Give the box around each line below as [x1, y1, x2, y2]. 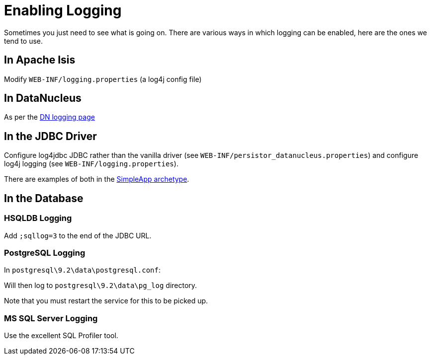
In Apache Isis [4, 54, 76, 67]
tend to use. [4, 36, 43, 45]
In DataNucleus [4, 92, 82, 105]
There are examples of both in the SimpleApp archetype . [4, 175, 189, 184]
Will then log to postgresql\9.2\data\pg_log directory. [4, 281, 197, 290]
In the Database [4, 192, 84, 205]
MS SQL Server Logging [4, 313, 98, 323]
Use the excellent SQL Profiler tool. [4, 331, 118, 340]
